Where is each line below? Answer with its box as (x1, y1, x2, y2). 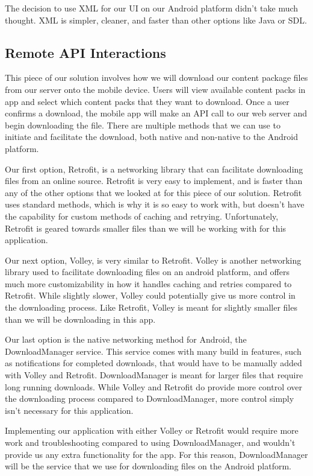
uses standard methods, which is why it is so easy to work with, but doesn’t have (5, 198, 305, 211)
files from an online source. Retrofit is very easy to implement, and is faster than (5, 174, 303, 187)
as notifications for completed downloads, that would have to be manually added (5, 357, 302, 369)
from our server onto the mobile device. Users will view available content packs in (5, 83, 306, 95)
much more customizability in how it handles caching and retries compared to (5, 277, 292, 290)
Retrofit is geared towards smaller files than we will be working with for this (5, 221, 287, 234)
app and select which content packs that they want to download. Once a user (5, 95, 290, 107)
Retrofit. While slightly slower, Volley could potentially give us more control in (5, 289, 296, 302)
